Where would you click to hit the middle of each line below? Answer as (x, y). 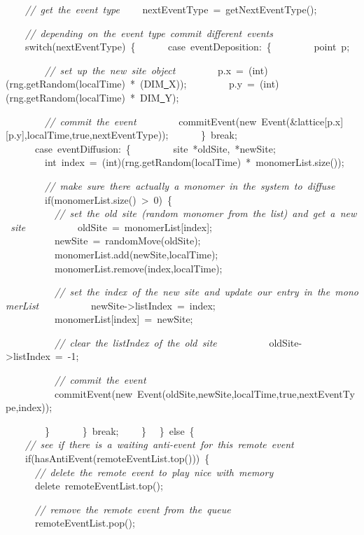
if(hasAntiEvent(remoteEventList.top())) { (117, 458)
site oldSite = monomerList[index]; (112, 227)
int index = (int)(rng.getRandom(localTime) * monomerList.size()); (194, 162)
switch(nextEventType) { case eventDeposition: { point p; (187, 47)
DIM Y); (159, 97)
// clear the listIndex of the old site (136, 342)
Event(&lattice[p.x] (302, 121)
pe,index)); (29, 407)
